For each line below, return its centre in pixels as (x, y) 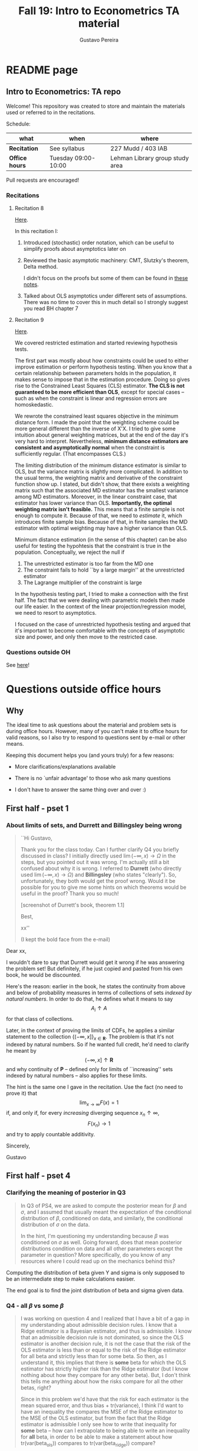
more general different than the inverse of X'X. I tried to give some (95, 429)
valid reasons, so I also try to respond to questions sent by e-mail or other (96, 737)
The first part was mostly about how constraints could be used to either (101, 361)
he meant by (21, 1050)
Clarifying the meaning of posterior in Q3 (66, 1192)
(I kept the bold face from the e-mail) (65, 940)
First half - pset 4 (38, 1176)
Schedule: (18, 124)
